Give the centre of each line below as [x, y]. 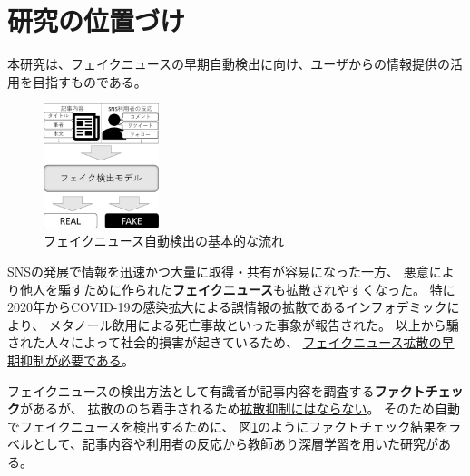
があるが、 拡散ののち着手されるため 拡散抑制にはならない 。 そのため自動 [240, 408]
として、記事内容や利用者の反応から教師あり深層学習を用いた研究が [235, 444]
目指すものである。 [89, 81]
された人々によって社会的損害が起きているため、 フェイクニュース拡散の [225, 342]
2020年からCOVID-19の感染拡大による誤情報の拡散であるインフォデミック [227, 307]
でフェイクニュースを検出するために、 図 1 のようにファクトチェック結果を [228, 426]
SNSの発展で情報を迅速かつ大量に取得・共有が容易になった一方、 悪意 [218, 272]
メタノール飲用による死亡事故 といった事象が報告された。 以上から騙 [254, 324]
